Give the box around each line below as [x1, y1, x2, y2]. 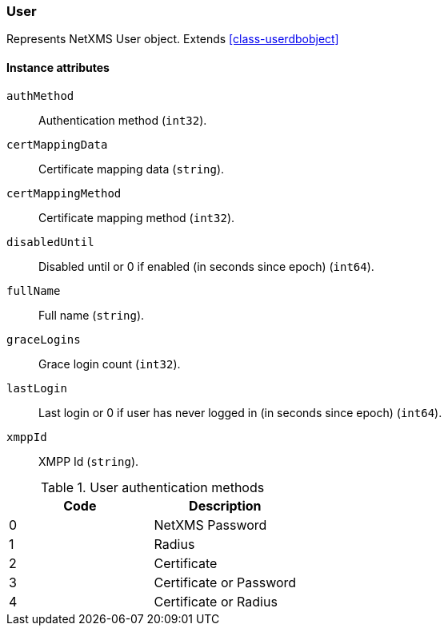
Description [189, 497, 262, 514]
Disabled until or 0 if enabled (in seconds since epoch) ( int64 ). [38, 259, 374, 273]
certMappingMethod [6, 186, 122, 200]
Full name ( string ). [38, 308, 145, 322]
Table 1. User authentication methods [40, 479, 265, 495]
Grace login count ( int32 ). [38, 356, 181, 371]
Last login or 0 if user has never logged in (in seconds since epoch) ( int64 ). [38, 405, 442, 419]
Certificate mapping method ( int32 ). [38, 210, 235, 225]
